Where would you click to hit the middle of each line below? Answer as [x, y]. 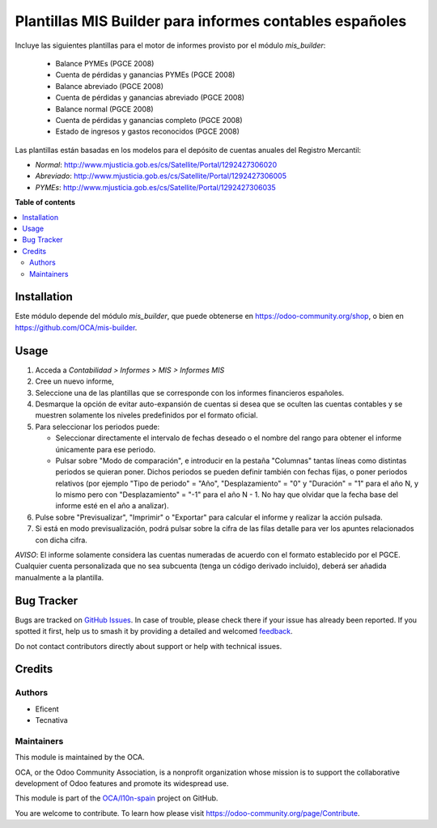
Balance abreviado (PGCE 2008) [110, 86]
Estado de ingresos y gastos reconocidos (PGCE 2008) [148, 132]
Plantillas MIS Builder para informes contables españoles [211, 21]
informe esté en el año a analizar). [112, 506]
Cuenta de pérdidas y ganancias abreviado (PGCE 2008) [150, 98]
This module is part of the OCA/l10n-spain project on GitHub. [117, 798]
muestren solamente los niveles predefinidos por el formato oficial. [146, 415]
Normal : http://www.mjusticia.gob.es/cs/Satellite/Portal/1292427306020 [156, 165]
